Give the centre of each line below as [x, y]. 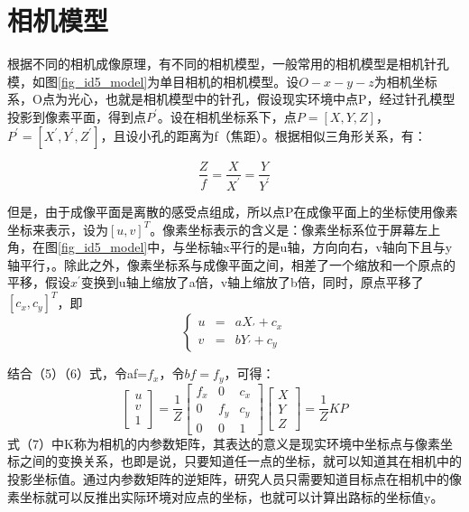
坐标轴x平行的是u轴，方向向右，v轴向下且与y [319, 247]
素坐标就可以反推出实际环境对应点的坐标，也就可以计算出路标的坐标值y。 [225, 496]
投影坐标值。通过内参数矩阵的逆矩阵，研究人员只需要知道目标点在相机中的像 [234, 479]
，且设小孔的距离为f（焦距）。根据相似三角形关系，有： [263, 135]
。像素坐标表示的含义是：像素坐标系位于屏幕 [283, 229]
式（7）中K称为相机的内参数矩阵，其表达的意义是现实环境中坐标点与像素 [224, 443]
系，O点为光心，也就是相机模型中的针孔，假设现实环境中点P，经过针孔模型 [231, 99]
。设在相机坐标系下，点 [227, 116]
